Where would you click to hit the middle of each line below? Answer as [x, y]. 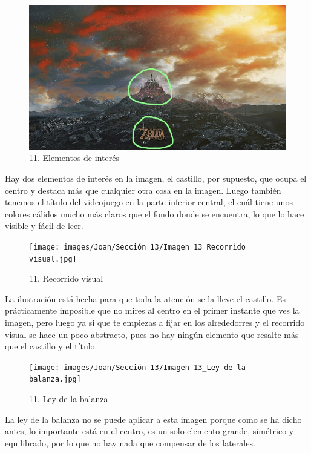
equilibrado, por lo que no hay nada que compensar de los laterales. [130, 442]
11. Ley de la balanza [69, 399]
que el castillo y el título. [51, 346]
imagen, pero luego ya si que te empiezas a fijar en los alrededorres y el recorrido [155, 322]
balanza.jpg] [55, 379]
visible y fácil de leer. [44, 226]
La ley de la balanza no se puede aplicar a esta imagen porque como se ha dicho [153, 419]
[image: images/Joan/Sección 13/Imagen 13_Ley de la [137, 367]
